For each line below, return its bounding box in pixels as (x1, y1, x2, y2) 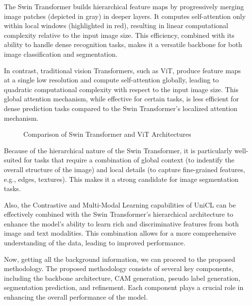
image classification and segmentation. (4, 48, 118, 59)
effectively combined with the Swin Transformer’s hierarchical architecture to (4, 209, 234, 219)
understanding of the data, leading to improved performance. (4, 238, 185, 248)
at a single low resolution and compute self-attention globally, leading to (4, 75, 219, 85)
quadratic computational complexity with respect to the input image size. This (4, 84, 238, 94)
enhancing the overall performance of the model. (4, 292, 148, 302)
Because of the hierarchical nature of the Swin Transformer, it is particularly (4, 145, 233, 155)
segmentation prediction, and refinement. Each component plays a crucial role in (4, 282, 244, 292)
